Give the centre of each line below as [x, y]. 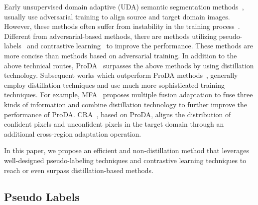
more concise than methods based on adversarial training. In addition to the [121, 55]
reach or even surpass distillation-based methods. [79, 170]
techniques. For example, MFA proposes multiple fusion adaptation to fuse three [129, 95]
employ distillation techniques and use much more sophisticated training [115, 85]
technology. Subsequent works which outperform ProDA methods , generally [121, 75]
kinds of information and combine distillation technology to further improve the [126, 104]
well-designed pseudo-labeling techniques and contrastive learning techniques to [125, 160]
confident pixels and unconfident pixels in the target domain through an [114, 124]
